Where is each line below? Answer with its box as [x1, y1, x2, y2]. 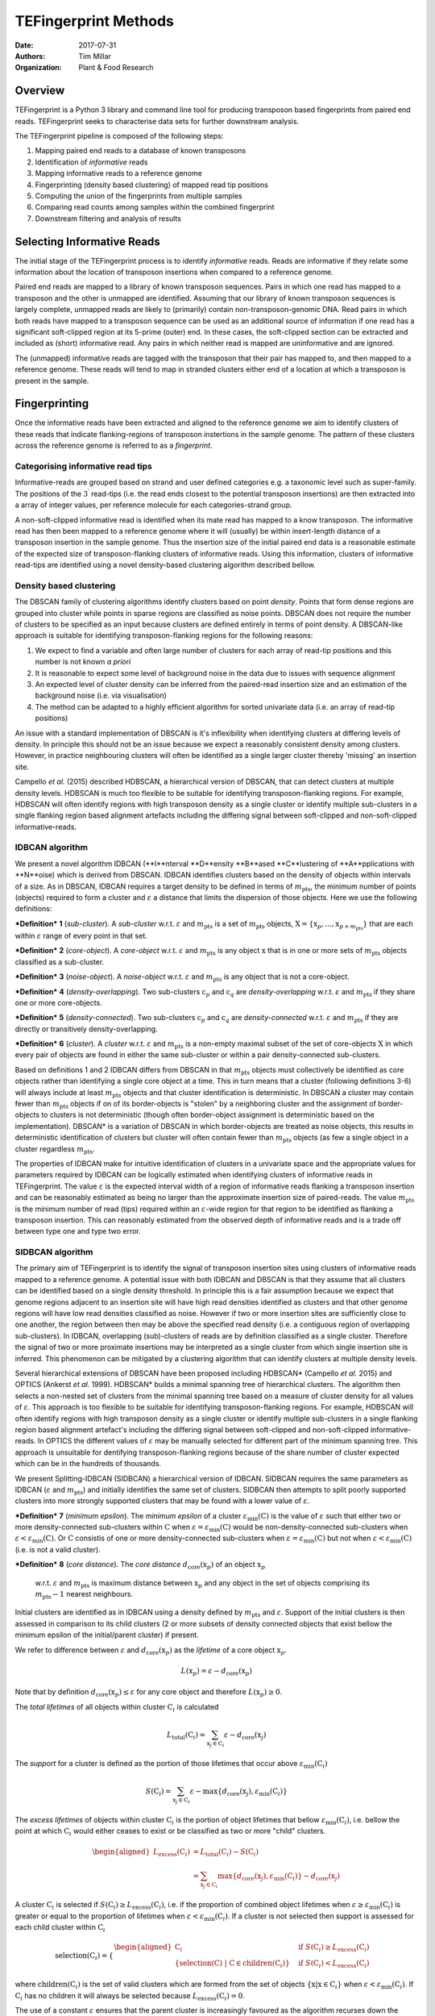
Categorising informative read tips [14, 460, 153, 472]
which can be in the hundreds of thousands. [14, 1459, 161, 1468]
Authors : [14, 51, 46, 60]
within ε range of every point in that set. [14, 931, 148, 940]
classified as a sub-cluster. [14, 956, 105, 967]
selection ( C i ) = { [55, 1951, 114, 1962]
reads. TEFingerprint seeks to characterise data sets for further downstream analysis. [14, 116, 300, 126]
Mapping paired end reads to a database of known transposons [35, 146, 246, 156]
